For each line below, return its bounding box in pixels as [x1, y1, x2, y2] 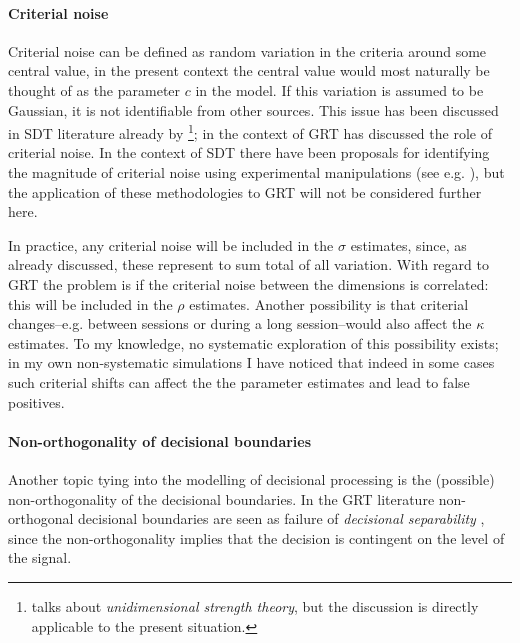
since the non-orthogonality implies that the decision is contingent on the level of [8, 527, 505, 548]
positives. [8, 391, 65, 412]
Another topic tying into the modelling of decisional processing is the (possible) [8, 468, 495, 489]
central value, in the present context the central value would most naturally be [8, 60, 490, 81]
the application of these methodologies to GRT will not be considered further [8, 181, 482, 202]
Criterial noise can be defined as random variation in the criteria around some [8, 40, 487, 61]
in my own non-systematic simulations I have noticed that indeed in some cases [8, 352, 495, 373]
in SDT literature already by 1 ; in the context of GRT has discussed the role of [8, 120, 492, 143]
